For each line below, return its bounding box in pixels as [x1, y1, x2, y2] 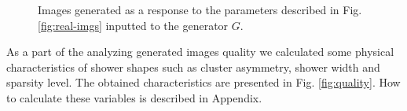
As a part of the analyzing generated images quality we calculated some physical [6, 43, 394, 60]
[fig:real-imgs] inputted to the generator [38, 17, 229, 33]
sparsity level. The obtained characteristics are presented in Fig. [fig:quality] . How [6, 74, 401, 91]
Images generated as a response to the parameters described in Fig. [38, 2, 362, 17]
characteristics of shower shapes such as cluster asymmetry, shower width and [6, 58, 380, 75]
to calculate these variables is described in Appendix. [6, 89, 262, 105]
